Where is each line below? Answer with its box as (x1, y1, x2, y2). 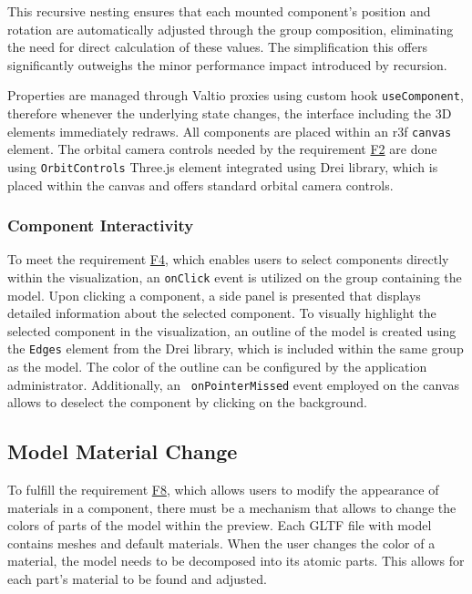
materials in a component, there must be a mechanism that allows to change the (7, 497, 457, 517)
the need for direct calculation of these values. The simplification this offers (7, 37, 427, 56)
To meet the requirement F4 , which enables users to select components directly (7, 250, 449, 269)
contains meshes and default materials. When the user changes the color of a (7, 533, 436, 552)
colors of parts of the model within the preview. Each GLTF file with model (7, 516, 432, 535)
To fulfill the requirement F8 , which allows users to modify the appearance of (7, 480, 439, 499)
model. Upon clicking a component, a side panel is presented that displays (7, 285, 421, 304)
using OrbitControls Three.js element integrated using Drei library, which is (7, 157, 438, 176)
